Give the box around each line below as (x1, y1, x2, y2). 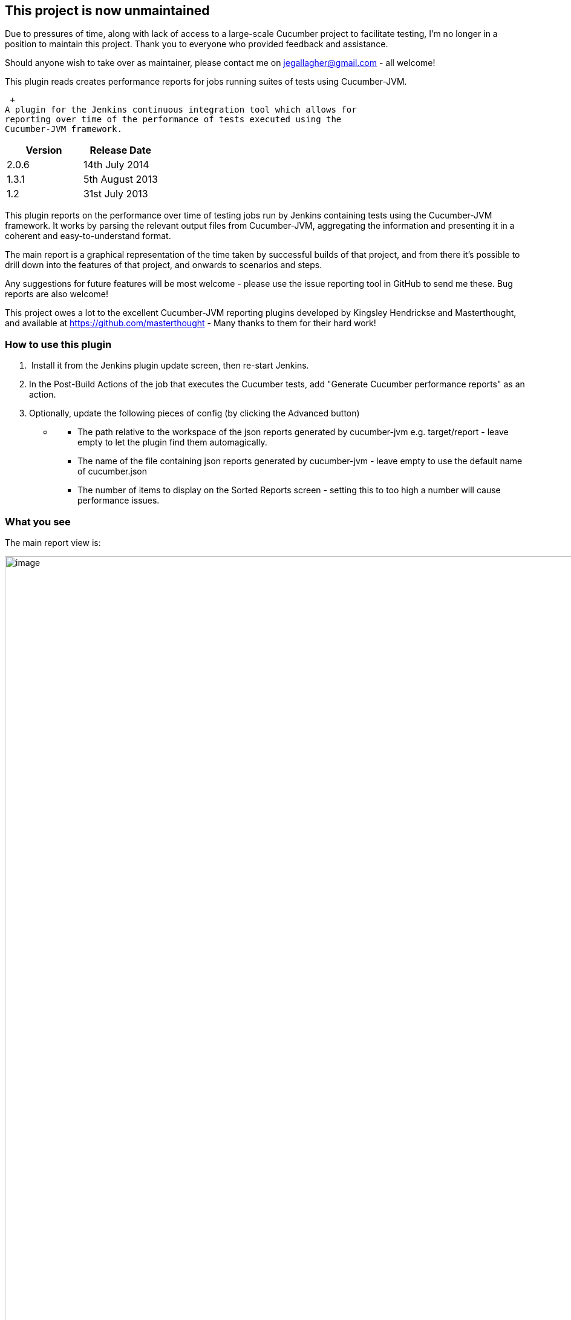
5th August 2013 (83, 173, 158, 186)
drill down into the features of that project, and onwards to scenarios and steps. (5, 260, 322, 271)
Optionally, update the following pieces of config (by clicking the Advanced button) (29, 408, 360, 419)
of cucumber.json (77, 466, 147, 477)
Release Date (90, 144, 152, 157)
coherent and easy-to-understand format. (5, 231, 171, 241)
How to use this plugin (5, 338, 112, 350)
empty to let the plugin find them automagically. (77, 437, 267, 448)
